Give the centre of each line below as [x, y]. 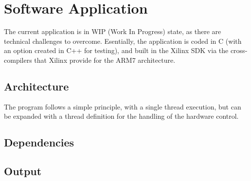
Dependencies [39, 142]
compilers [18, 60]
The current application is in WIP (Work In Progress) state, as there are [113, 31]
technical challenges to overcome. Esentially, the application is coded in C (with [123, 41]
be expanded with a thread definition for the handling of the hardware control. [121, 116]
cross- [239, 50]
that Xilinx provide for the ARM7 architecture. [105, 60]
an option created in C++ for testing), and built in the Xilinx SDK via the [116, 50]
